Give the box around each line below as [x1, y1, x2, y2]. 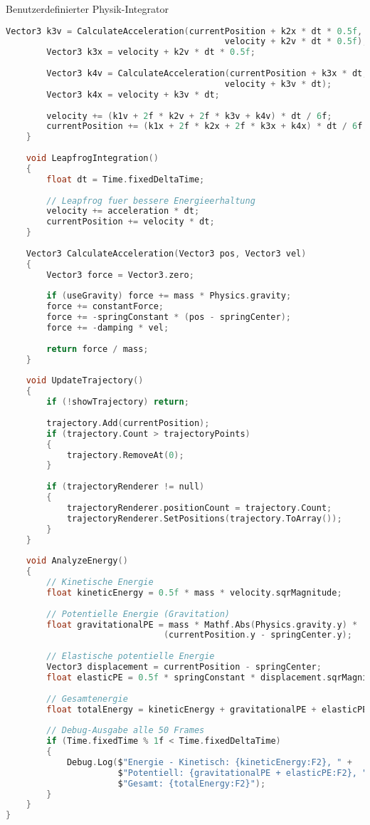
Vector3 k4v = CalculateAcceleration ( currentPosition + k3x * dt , [46, 68, 368, 79]
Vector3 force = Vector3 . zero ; [46, 269, 194, 280]
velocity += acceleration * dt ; [46, 206, 200, 217]
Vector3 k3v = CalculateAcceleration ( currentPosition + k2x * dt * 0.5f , [6, 26, 363, 36]
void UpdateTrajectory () [26, 375, 144, 386]
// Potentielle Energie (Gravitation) [46, 608, 230, 619]
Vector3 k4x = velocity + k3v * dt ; [46, 89, 220, 100]
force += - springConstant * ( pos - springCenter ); [46, 312, 292, 323]
